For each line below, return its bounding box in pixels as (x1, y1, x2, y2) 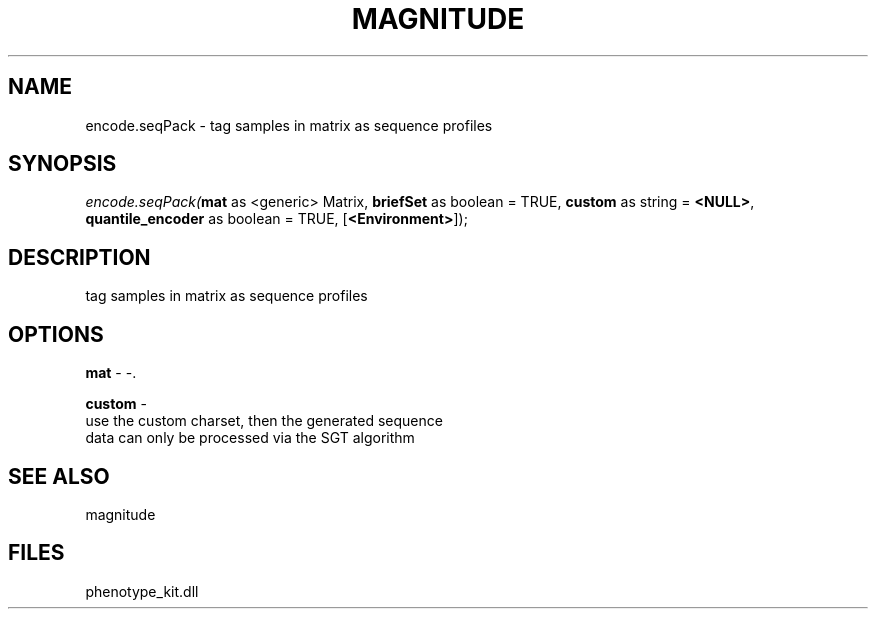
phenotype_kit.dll (85, 582, 199, 600)
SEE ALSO (8, 463, 110, 489)
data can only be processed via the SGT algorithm (85, 429, 415, 447)
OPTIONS (8, 321, 104, 347)
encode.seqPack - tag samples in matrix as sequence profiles (85, 116, 493, 134)
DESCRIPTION (8, 244, 151, 270)
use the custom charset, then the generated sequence (85, 412, 443, 430)
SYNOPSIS (8, 151, 117, 177)
